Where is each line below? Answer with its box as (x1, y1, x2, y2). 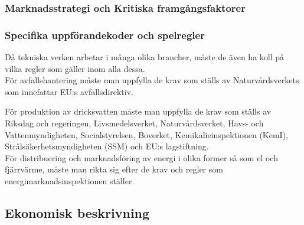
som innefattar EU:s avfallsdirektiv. (5, 85, 133, 97)
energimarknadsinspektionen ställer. (5, 175, 135, 187)
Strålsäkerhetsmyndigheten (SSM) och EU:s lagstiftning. (5, 140, 209, 152)
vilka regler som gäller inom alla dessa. (5, 62, 145, 74)
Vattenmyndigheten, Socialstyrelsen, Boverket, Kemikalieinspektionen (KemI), (5, 128, 289, 141)
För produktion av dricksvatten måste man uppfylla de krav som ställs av (5, 105, 272, 118)
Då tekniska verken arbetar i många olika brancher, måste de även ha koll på (5, 51, 285, 63)
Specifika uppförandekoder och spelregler (5, 27, 205, 42)
